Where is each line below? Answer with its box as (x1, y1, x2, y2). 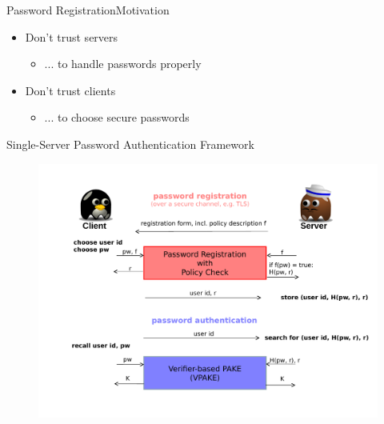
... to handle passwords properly (44, 55, 202, 72)
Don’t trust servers (25, 28, 118, 45)
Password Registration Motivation (6, 2, 170, 18)
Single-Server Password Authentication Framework (6, 135, 254, 152)
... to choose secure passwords (44, 109, 190, 126)
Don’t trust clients (25, 82, 116, 98)
